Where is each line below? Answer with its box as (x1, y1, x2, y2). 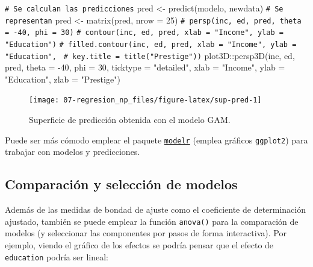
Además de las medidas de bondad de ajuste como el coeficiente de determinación (5, 203, 306, 216)
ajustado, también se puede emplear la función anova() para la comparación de (5, 215, 299, 227)
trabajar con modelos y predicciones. (5, 145, 140, 158)
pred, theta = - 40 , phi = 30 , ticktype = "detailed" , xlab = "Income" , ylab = (5, 61, 285, 74)
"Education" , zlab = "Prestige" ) (5, 72, 120, 85)
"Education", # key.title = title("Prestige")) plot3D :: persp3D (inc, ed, (5, 49, 295, 61)
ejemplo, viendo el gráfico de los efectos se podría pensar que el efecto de (5, 239, 274, 251)
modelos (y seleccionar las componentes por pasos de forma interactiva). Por (5, 227, 287, 239)
